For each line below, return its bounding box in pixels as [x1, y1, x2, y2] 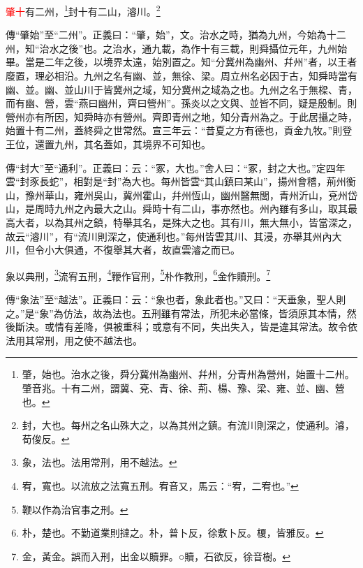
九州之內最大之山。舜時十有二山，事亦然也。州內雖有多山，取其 [54, 201, 348, 216]
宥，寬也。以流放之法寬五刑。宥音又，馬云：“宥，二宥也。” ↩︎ [22, 478, 299, 493]
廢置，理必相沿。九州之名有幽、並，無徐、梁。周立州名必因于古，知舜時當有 [6, 68, 357, 83]
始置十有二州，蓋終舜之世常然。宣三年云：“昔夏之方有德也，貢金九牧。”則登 [6, 123, 353, 138]
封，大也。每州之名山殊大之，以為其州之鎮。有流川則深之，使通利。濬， [22, 418, 355, 432]
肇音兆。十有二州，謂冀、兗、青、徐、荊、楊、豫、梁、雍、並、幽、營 [22, 380, 345, 395]
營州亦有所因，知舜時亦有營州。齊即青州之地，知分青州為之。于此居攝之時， [6, 109, 357, 124]
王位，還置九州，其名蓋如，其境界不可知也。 [6, 137, 211, 151]
